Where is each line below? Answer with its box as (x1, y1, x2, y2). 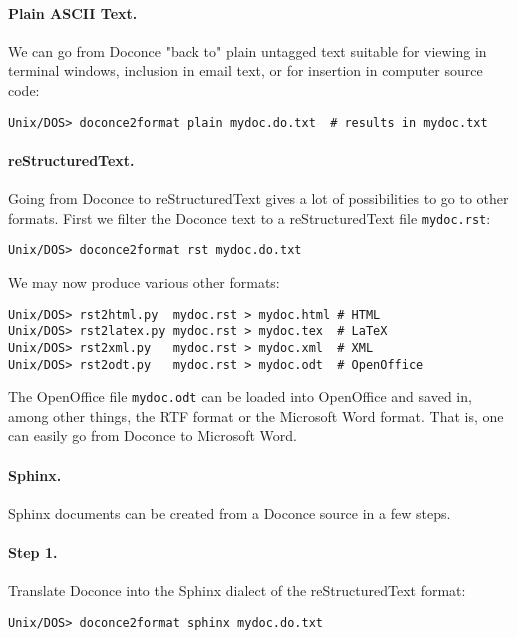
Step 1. (8, 541, 58, 562)
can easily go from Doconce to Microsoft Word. (8, 425, 298, 446)
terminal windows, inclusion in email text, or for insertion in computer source (8, 60, 483, 81)
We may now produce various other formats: (8, 271, 280, 292)
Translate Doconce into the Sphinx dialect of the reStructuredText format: (8, 580, 466, 601)
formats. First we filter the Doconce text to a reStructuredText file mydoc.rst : (8, 207, 491, 228)
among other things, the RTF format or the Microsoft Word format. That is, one (8, 405, 504, 426)
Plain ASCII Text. (8, 2, 138, 23)
